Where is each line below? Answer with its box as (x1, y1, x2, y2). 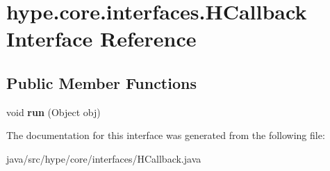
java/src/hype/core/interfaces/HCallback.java (6, 151, 201, 165)
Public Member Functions (6, 72, 197, 93)
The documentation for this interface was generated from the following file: (6, 128, 325, 142)
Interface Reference (6, 24, 197, 53)
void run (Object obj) (6, 104, 101, 119)
